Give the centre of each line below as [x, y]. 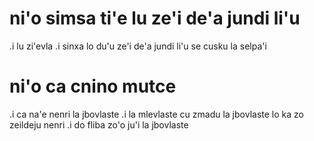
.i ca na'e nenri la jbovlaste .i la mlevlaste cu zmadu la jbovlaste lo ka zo [156, 114]
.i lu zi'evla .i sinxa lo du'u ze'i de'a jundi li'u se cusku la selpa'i [138, 46]
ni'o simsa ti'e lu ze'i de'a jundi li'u [155, 18]
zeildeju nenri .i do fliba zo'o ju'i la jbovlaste [99, 124]
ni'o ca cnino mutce [93, 86]
